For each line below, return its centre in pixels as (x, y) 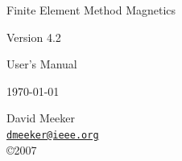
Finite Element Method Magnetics (91, 10)
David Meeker (41, 118)
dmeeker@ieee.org (53, 135)
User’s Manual (42, 64)
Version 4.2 (34, 37)
